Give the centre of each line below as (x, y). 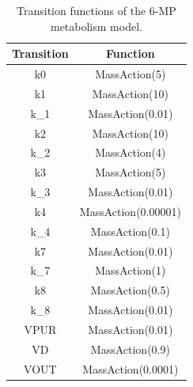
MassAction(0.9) (130, 349)
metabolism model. (96, 26)
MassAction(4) (131, 152)
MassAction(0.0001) (131, 368)
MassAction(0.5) (130, 290)
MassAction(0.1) (130, 231)
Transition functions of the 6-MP (96, 10)
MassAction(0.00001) (130, 211)
